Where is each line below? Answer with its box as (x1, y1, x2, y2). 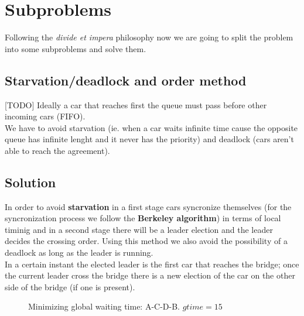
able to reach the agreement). (5, 144, 110, 156)
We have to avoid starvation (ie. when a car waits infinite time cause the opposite (5, 121, 298, 133)
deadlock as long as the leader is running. (5, 246, 153, 259)
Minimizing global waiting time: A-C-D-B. (28, 300, 180, 312)
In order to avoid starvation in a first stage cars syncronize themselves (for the (5, 200, 292, 212)
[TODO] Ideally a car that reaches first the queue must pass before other (5, 98, 267, 111)
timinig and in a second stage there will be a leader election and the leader (5, 223, 273, 235)
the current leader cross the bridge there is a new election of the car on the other (5, 269, 295, 281)
